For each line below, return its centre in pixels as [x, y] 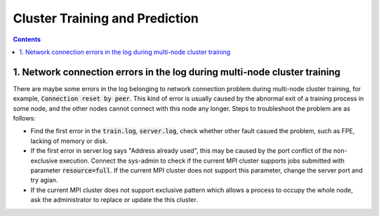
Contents [27, 39]
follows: [24, 119]
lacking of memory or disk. [69, 141]
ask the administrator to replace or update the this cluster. [114, 200]
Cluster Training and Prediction [106, 18]
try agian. [44, 180]
